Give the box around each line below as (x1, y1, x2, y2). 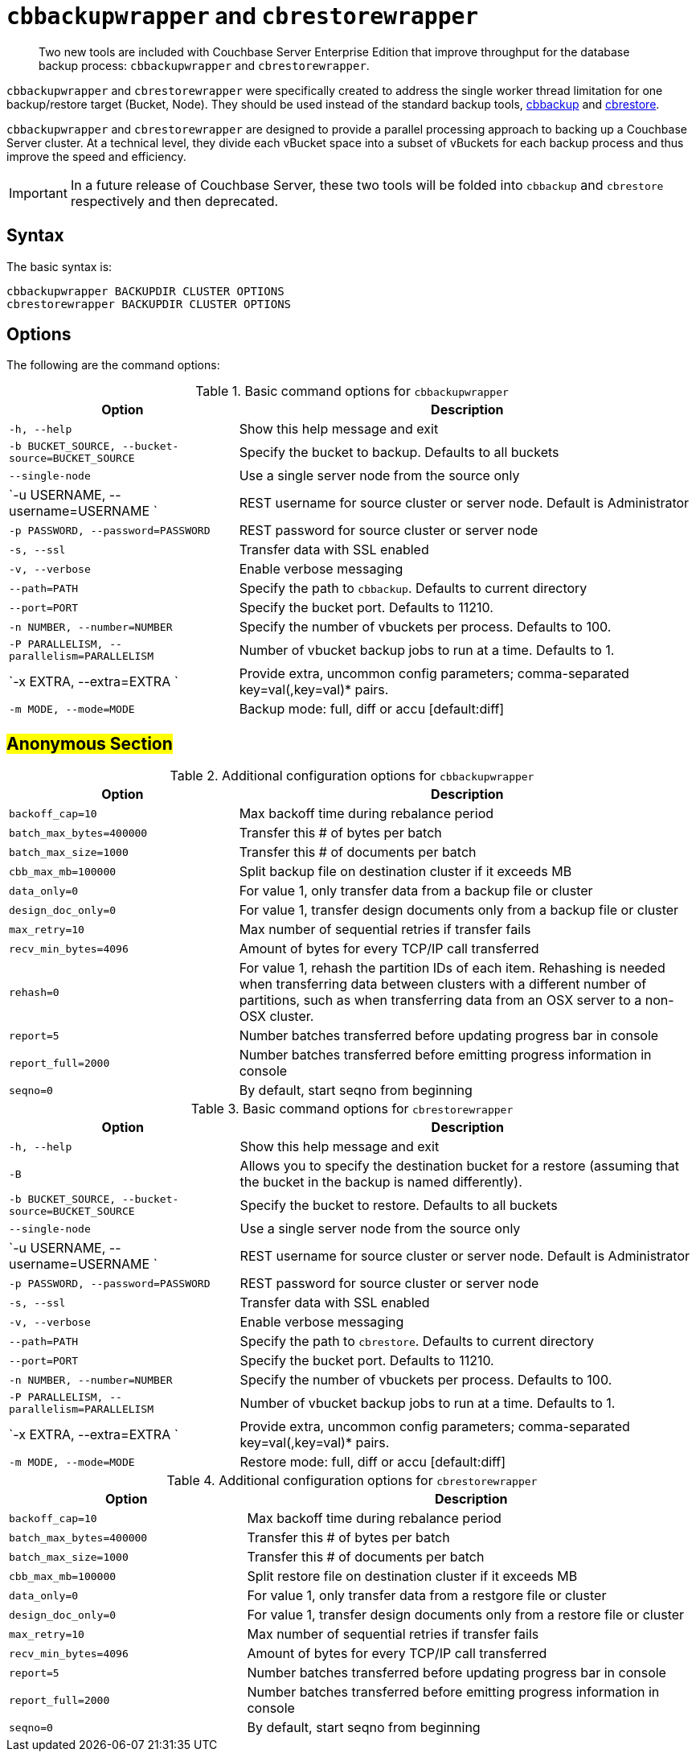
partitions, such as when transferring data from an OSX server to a (239, 992, 642, 1009)
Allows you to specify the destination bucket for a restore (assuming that (240, 1158, 679, 1175)
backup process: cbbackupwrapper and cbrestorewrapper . (39, 58, 370, 72)
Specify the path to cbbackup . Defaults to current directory (239, 580, 588, 597)
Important (9, 184, 68, 201)
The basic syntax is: (6, 259, 113, 274)
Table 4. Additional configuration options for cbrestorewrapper (166, 1472, 538, 1489)
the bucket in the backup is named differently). (240, 1174, 522, 1191)
